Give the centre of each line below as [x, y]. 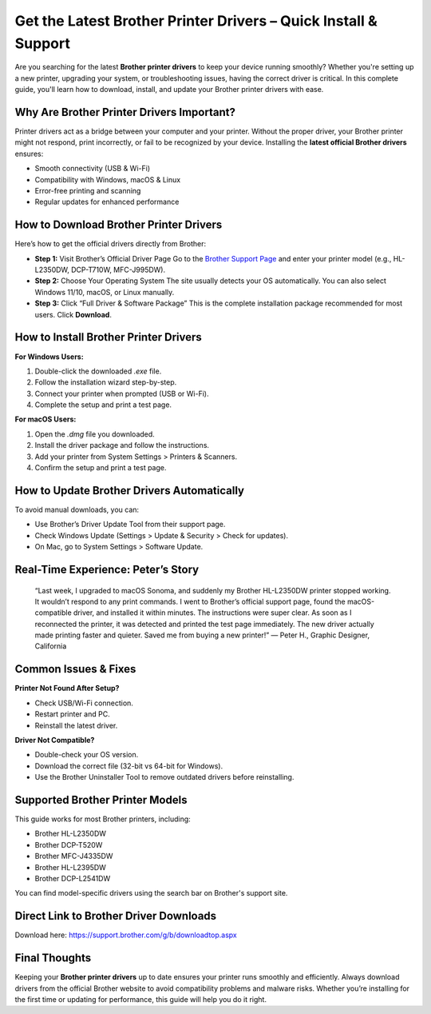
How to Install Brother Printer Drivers [109, 337]
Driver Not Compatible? [55, 740]
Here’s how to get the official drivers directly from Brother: [111, 244]
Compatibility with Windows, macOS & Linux [108, 179]
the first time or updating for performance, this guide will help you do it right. [141, 999]
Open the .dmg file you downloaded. [95, 434]
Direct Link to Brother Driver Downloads [116, 916]
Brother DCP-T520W [69, 844]
